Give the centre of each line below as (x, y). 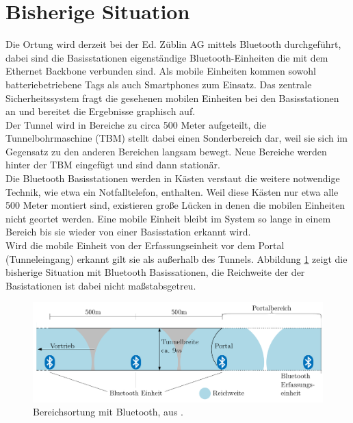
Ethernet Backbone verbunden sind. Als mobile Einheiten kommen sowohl (161, 71)
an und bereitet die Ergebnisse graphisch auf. (101, 111)
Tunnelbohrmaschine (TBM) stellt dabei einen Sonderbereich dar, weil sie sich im (176, 138)
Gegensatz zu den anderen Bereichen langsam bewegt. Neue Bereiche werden (166, 151)
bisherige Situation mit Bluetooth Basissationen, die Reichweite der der (155, 272)
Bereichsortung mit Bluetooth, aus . (108, 412)
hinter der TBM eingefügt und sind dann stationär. (113, 165)
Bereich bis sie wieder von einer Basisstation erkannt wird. (128, 232)
